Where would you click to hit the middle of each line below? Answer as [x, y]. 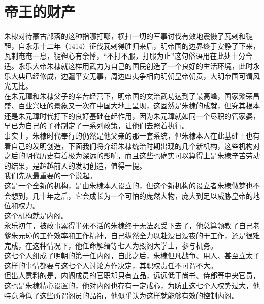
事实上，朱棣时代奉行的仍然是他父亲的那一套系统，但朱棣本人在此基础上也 [128, 136]
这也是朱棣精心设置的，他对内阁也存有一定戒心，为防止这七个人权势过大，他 [132, 285]
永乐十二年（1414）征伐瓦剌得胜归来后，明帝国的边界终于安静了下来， [142, 46]
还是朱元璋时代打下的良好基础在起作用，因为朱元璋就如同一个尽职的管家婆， [132, 115]
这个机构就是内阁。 [36, 215]
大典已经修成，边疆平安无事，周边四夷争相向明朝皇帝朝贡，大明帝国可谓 [132, 76]
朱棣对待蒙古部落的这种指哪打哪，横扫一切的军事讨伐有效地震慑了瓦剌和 [125, 36]
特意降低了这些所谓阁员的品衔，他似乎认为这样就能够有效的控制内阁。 [121, 295]
